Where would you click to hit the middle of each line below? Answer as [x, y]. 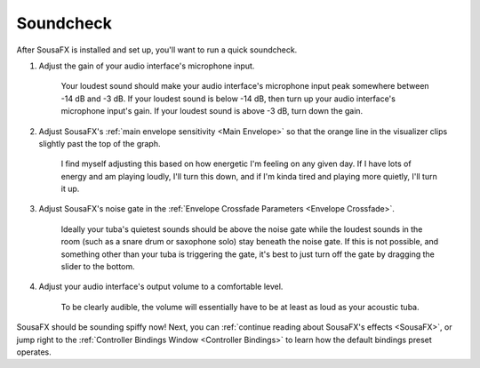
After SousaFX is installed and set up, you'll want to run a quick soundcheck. [157, 50]
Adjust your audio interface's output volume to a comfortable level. [161, 287]
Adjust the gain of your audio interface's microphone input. [147, 66]
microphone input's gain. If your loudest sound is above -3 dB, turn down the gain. [212, 111]
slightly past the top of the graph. [100, 143]
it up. [70, 189]
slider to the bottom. [98, 267]
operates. [34, 352]
